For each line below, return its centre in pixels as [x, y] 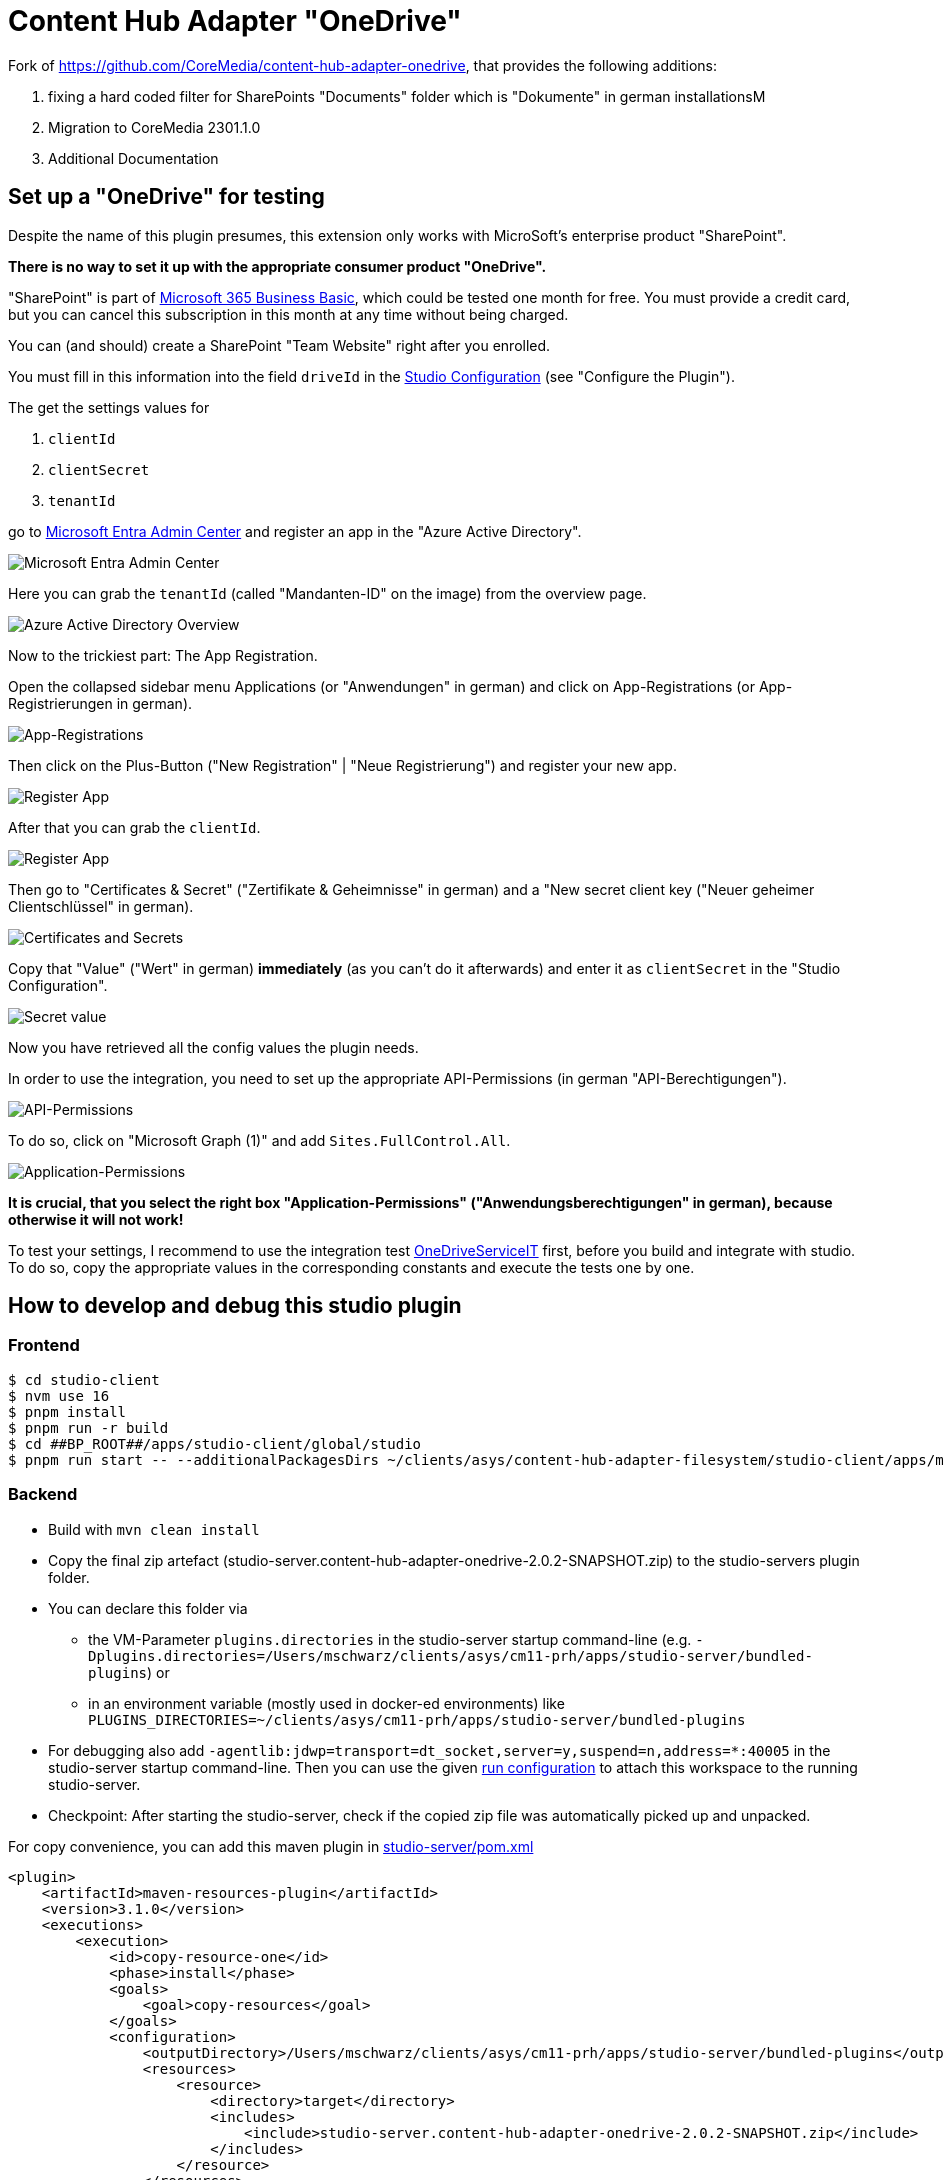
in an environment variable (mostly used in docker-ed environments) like [326, 1703]
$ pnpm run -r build [88, 1427]
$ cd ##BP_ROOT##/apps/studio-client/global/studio [215, 1443]
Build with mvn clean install [154, 1529]
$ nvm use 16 [59, 1395]
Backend [43, 1494]
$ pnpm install [67, 1411]
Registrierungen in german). [100, 703]
